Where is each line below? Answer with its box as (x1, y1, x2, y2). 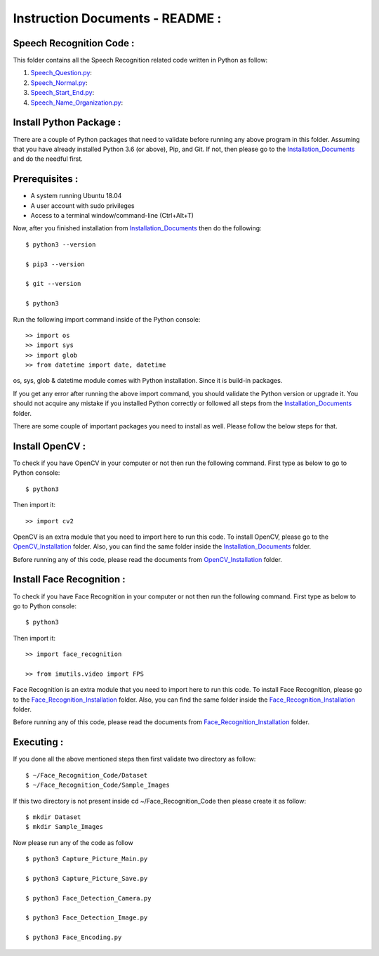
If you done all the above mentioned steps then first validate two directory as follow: (13, 755, 256, 764)
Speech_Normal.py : (30, 78, 88, 87)
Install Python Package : (13, 117, 121, 129)
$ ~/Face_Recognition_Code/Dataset (25, 771, 148, 779)
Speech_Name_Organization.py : (30, 98, 124, 107)
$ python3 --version (25, 240, 96, 249)
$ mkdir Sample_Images (25, 823, 104, 831)
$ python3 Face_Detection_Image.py (25, 914, 148, 922)
